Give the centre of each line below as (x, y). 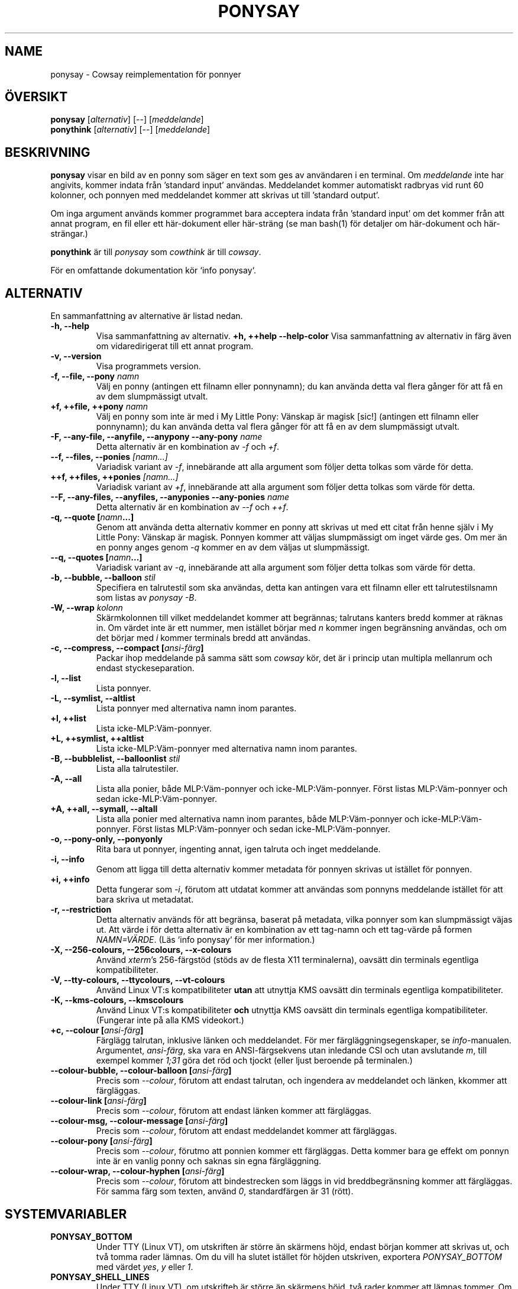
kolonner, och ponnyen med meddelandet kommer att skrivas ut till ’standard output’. (215, 195)
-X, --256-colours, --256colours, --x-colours (141, 950)
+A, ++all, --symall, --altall (104, 809)
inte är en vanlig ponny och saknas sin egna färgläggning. (209, 1161)
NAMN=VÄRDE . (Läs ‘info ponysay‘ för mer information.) (205, 940)
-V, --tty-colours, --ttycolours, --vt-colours (138, 980)
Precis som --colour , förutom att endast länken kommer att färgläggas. (234, 1111)
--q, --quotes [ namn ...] (96, 558)
